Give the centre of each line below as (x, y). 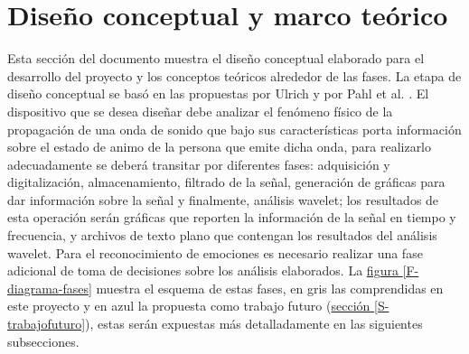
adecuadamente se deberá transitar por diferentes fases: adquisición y (199, 164)
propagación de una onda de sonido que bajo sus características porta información (234, 129)
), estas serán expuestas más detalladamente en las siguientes (254, 324)
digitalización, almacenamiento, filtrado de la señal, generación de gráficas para (226, 182)
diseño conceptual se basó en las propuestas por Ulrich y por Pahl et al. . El (218, 93)
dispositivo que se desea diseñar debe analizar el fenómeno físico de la (200, 111)
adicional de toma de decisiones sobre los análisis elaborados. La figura (203, 270)
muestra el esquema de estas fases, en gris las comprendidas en (270, 288)
